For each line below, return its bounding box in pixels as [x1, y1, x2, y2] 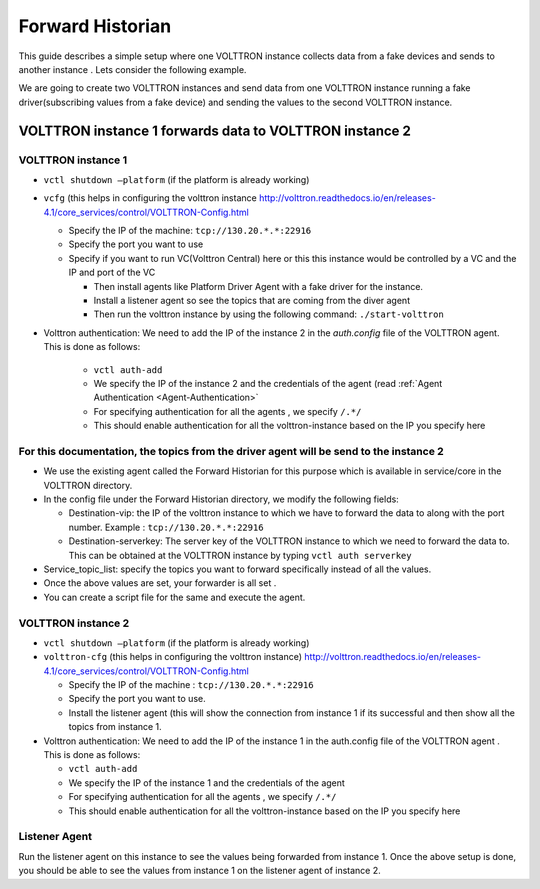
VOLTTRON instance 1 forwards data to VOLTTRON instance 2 [18, 122, 412, 139]
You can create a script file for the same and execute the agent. [43, 591, 306, 603]
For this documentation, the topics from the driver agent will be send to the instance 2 [18, 444, 444, 458]
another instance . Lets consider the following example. [18, 63, 247, 75]
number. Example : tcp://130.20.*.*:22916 [68, 521, 264, 533]
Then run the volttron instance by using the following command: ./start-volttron [93, 308, 444, 320]
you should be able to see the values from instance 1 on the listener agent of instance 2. [18, 865, 382, 877]
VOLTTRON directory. [43, 479, 133, 491]
